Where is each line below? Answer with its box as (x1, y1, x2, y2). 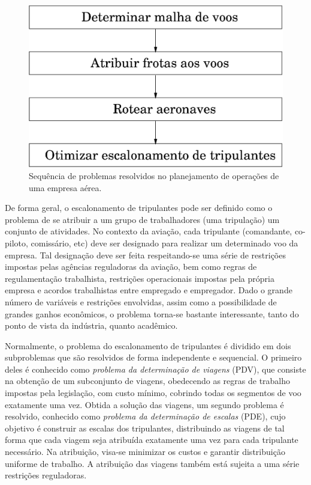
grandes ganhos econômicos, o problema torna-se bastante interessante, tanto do (5, 307, 299, 320)
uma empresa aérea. (29, 181, 102, 194)
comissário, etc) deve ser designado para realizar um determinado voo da (31, 236, 298, 249)
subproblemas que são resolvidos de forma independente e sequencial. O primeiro (5, 351, 302, 364)
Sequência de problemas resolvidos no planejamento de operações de (29, 169, 279, 181)
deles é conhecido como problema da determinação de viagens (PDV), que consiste (5, 362, 306, 375)
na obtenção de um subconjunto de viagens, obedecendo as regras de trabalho (5, 374, 291, 387)
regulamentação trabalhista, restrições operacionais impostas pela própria (5, 272, 274, 284)
